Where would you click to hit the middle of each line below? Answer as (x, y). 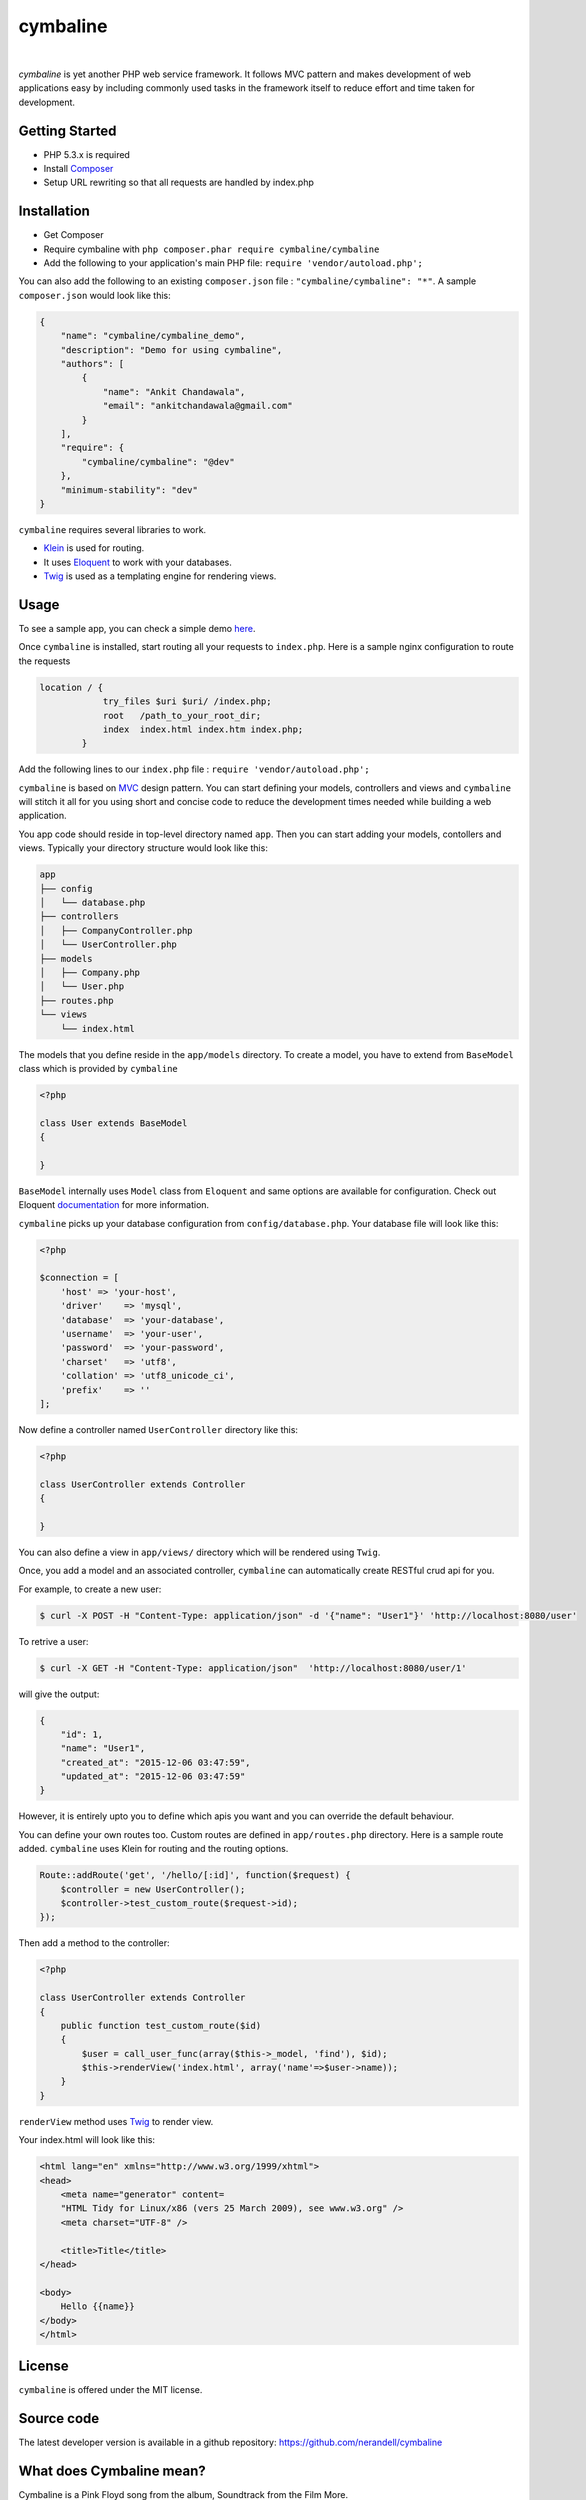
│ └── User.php (82, 986)
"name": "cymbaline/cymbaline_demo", (153, 336)
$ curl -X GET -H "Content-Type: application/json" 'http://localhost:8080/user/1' (253, 1668)
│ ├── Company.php (89, 972)
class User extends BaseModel (113, 1123)
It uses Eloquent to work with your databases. (137, 562)
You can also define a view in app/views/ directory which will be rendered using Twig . (199, 1552)
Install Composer (78, 169)
